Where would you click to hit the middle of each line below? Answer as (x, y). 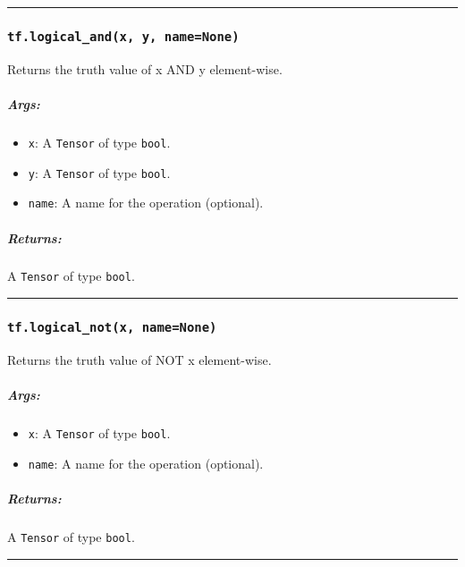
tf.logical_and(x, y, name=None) (123, 36)
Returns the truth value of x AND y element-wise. (145, 68)
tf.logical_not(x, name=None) (112, 328)
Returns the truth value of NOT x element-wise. (139, 359)
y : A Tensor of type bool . (99, 172)
